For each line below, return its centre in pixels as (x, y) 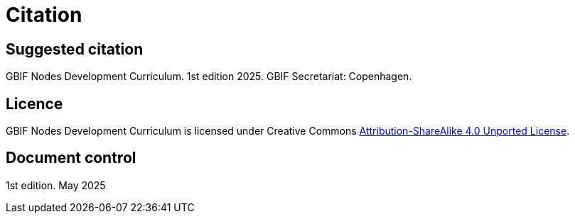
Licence (34, 103)
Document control (71, 158)
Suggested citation (75, 49)
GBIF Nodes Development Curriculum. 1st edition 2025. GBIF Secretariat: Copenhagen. (209, 77)
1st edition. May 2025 (56, 185)
